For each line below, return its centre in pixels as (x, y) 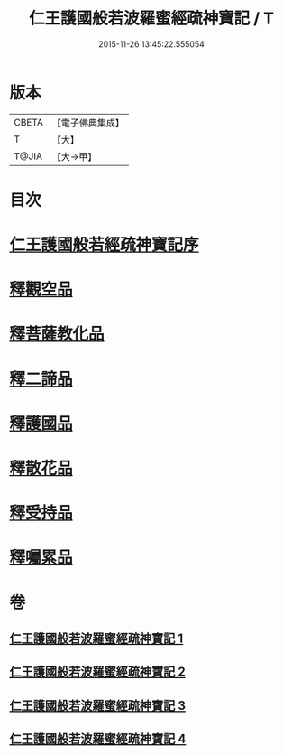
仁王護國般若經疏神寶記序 (105, 245)
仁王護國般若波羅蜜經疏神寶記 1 (96, 638)
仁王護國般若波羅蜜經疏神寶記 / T (151, 19)
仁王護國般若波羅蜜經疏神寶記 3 (98, 705)
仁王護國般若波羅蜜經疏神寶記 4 (98, 739)
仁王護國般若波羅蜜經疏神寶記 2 (98, 672)
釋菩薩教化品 (57, 334)
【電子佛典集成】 (88, 123)
